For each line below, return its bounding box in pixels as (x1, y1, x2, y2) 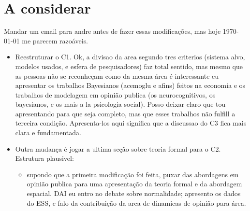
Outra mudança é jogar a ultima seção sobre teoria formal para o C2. (15, 143, 221, 154)
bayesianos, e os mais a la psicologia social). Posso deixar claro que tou (15, 99, 226, 109)
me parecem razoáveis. (22, 35, 88, 45)
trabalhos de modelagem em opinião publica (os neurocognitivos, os (15, 89, 216, 99)
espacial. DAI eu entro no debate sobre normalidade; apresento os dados (27, 188, 241, 198)
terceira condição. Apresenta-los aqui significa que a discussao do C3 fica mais (15, 118, 247, 128)
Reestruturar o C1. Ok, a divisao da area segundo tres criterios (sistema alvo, (15, 52, 245, 62)
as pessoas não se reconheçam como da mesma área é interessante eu (15, 70, 219, 81)
